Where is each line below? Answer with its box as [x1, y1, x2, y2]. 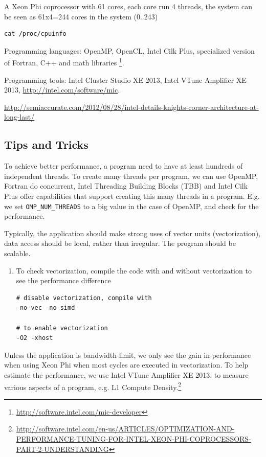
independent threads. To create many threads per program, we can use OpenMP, [4, 170, 258, 181]
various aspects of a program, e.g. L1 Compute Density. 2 [4, 380, 182, 392]
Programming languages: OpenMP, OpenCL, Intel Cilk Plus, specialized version [4, 45, 255, 56]
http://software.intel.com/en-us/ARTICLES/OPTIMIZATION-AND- [16, 423, 235, 434]
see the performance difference [16, 275, 111, 286]
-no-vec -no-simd [16, 304, 75, 312]
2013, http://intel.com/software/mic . [4, 84, 120, 95]
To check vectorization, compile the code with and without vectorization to [16, 265, 252, 276]
